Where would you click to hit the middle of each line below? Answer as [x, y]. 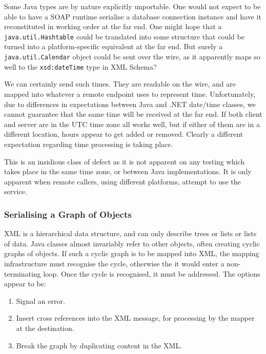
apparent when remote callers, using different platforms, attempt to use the [122, 181]
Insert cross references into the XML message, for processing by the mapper [135, 318]
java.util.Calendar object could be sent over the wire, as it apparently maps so [132, 57]
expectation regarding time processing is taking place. [89, 144]
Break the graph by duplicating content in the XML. [99, 345]
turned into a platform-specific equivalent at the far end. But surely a [114, 46]
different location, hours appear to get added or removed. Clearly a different [124, 134]
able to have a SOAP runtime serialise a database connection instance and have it [133, 16]
